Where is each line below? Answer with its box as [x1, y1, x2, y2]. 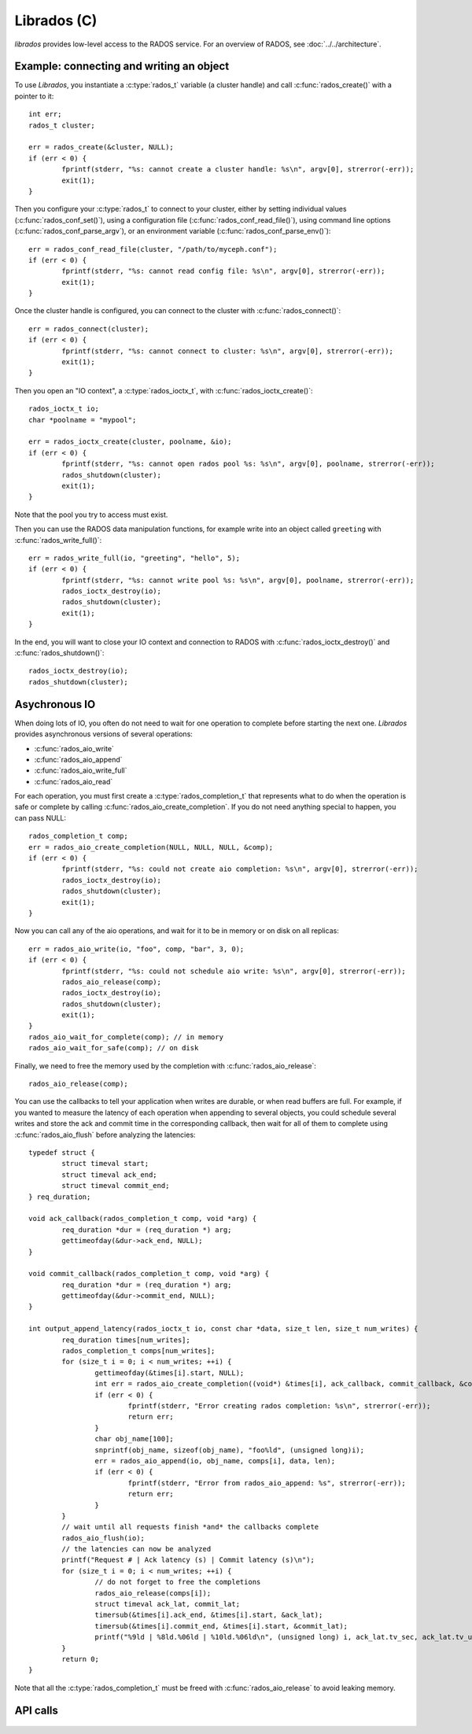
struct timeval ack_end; [61, 1170, 157, 1179]
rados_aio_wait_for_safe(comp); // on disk [28, 1043, 199, 1053]
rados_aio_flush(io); [61, 1533, 146, 1542]
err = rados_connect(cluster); [28, 324, 149, 334]
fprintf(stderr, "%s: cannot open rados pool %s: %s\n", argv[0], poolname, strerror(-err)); [61, 459, 436, 468]
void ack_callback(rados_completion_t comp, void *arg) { [28, 1214, 257, 1223]
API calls [14, 1703, 59, 1717]
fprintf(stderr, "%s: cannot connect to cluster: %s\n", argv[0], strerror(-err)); [61, 346, 393, 356]
